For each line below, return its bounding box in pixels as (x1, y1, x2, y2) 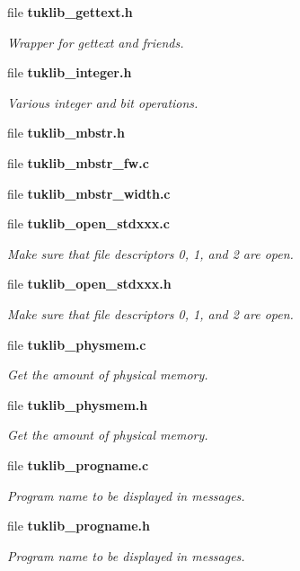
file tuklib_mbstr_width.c (7, 183, 171, 202)
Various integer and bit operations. (7, 93, 199, 112)
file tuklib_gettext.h (7, 3, 133, 21)
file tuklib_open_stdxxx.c (7, 214, 170, 233)
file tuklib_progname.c (7, 455, 149, 474)
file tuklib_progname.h (7, 516, 150, 535)
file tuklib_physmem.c (7, 335, 146, 353)
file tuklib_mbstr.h (7, 123, 125, 142)
